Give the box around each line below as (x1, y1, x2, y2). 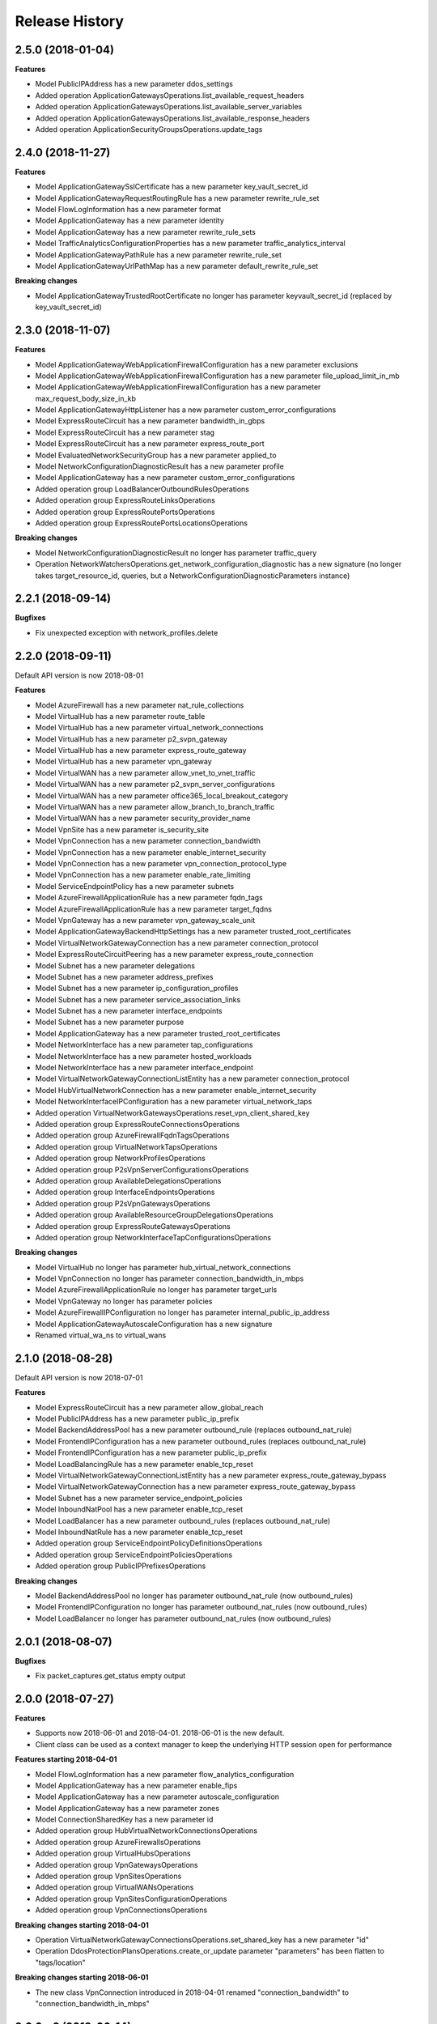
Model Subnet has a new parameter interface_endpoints (35, 1006, 223, 1016)
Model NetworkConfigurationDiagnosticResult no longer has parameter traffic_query (35, 547, 317, 558)
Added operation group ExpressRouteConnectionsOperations (35, 1119, 240, 1129)
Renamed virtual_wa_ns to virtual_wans (35, 1330, 167, 1340)
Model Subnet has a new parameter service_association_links (35, 994, 241, 1004)
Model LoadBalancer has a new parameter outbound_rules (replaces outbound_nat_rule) (35, 1516, 331, 1525)
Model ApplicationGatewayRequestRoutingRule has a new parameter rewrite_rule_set (35, 193, 320, 202)
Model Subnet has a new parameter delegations (35, 960, 196, 971)
